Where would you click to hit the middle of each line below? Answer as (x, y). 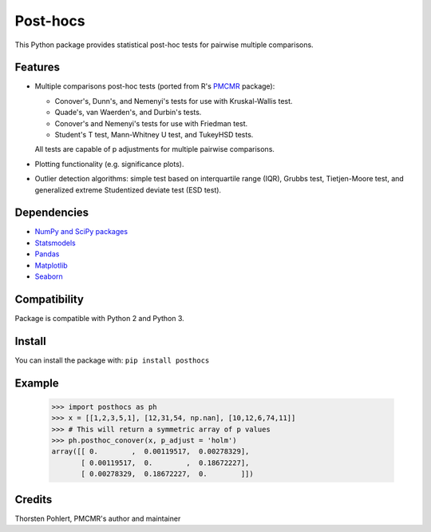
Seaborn (49, 276)
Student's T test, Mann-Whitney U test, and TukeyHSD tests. (154, 135)
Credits (34, 499)
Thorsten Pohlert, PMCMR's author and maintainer (98, 518)
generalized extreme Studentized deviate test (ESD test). (128, 190)
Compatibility (49, 299)
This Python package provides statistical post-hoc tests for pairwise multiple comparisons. (164, 45)
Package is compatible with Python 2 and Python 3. (100, 318)
